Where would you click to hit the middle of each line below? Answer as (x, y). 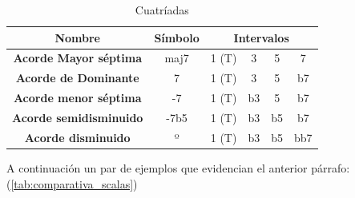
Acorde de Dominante (77, 78)
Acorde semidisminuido (78, 117)
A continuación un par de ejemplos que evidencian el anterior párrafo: (178, 167)
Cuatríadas (162, 10)
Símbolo (177, 37)
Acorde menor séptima (77, 98)
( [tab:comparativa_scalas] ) (72, 183)
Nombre (77, 37)
